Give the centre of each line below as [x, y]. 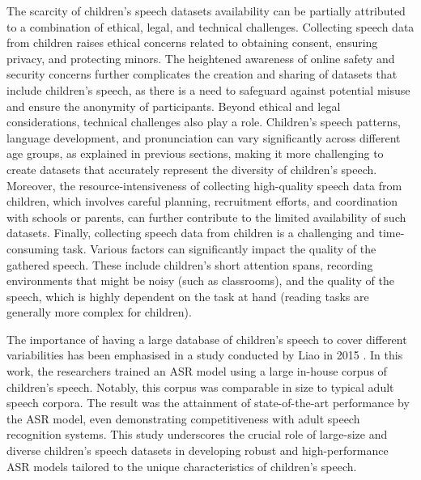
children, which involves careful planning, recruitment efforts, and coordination [202, 201]
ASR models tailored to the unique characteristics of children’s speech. [182, 466]
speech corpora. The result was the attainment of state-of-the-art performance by [208, 403]
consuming [33, 248]
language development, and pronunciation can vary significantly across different [204, 137]
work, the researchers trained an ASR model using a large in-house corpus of [197, 371]
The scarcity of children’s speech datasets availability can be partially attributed [206, 11]
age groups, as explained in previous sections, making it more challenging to [195, 153]
